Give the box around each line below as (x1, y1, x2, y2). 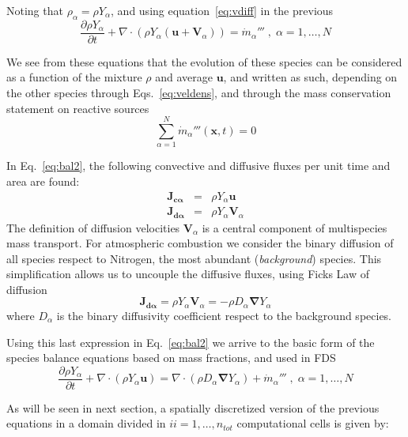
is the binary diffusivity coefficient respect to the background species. (56, 307, 392, 323)
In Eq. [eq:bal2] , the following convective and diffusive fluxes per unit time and (6, 157, 391, 174)
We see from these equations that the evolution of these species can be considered (6, 53, 402, 70)
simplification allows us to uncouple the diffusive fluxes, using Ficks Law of (6, 266, 370, 282)
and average (155, 69, 213, 85)
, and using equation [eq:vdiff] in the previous (111, 2, 334, 18)
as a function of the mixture (6, 69, 142, 85)
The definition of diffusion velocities (6, 219, 180, 235)
